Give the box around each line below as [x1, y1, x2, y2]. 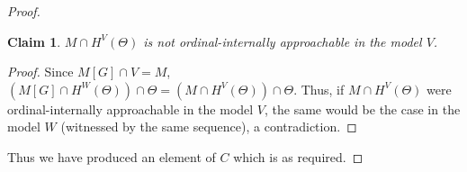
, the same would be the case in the [265, 99, 461, 118]
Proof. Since [7, 62, 74, 81]
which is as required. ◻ [233, 147, 364, 166]
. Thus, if [293, 79, 345, 98]
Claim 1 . [7, 32, 61, 50]
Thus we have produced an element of [7, 147, 216, 166]
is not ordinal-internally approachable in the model [143, 32, 422, 50]
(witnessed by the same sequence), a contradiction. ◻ [60, 117, 357, 136]
